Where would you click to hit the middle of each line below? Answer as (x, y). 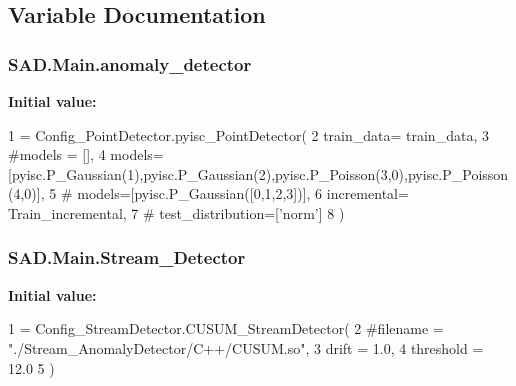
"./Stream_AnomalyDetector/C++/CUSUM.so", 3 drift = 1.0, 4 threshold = (246, 347)
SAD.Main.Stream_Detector (127, 257)
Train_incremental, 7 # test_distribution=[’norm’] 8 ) (176, 212)
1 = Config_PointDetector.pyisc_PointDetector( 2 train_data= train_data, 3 (248, 134)
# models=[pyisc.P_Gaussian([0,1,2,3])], (185, 193)
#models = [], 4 (57, 154)
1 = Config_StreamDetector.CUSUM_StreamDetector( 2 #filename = (226, 328)
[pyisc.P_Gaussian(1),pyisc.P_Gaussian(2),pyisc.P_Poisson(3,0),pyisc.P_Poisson (258, 173)
